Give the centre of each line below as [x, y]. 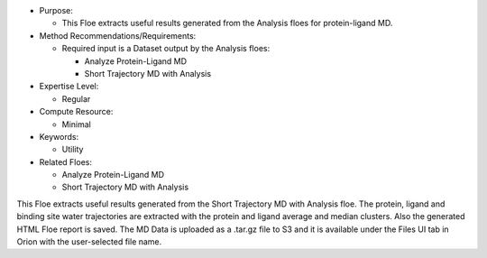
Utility [73, 150]
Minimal [77, 124]
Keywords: [59, 136]
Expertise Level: [69, 87]
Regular [76, 98]
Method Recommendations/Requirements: [118, 35]
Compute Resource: [76, 112]
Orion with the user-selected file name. [89, 242]
